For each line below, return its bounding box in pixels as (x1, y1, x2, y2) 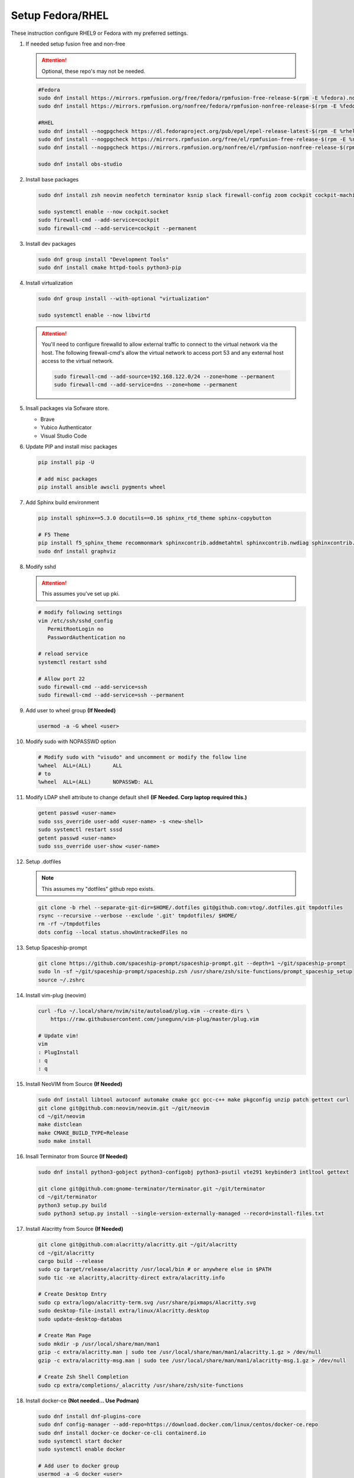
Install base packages (25, 176, 79, 183)
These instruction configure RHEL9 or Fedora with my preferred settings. (11, 30, 188, 37)
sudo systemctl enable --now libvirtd (38, 312, 150, 319)
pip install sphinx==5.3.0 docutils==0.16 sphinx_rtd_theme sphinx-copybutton (38, 515, 271, 521)
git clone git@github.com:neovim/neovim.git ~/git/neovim (38, 1104, 209, 1111)
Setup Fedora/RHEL (11, 9, 109, 22)
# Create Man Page (38, 1332, 91, 1339)
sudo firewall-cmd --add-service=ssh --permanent (38, 692, 185, 699)
